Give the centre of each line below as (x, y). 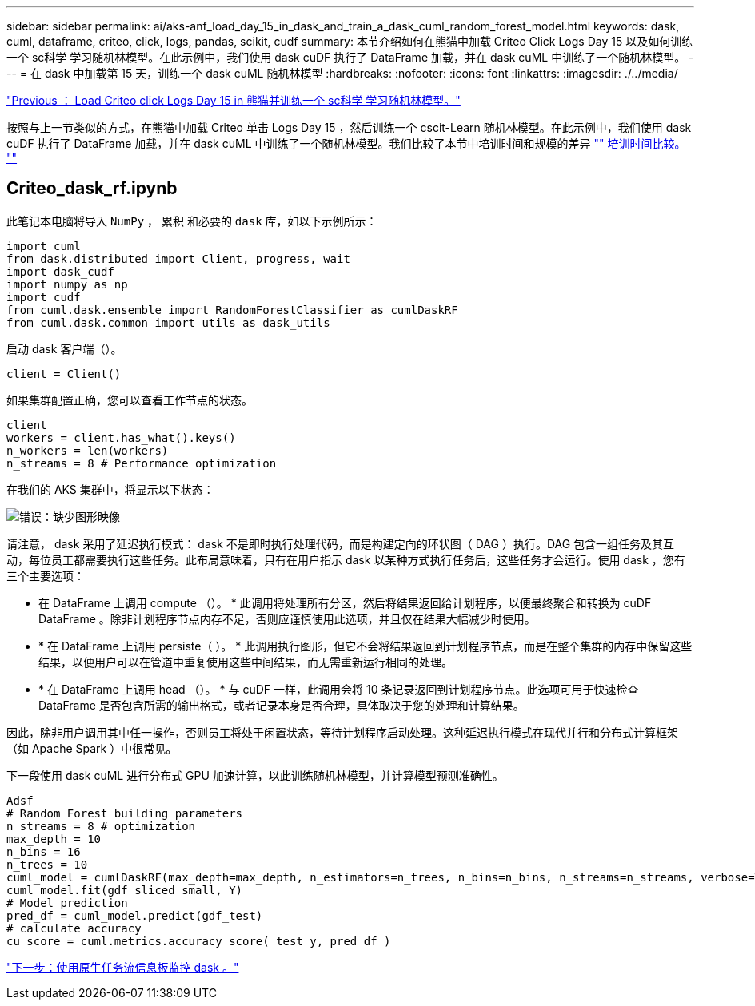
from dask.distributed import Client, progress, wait (178, 258)
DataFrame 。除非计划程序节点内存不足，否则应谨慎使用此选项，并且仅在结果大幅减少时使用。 (287, 618)
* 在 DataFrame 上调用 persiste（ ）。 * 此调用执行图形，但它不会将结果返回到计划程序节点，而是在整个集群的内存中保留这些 (366, 646)
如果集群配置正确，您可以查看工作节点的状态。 (130, 400)
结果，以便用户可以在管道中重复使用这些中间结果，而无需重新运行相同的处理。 (246, 662)
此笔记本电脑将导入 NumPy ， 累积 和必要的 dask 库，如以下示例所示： (192, 221)
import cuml (44, 246)
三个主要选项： (46, 575)
